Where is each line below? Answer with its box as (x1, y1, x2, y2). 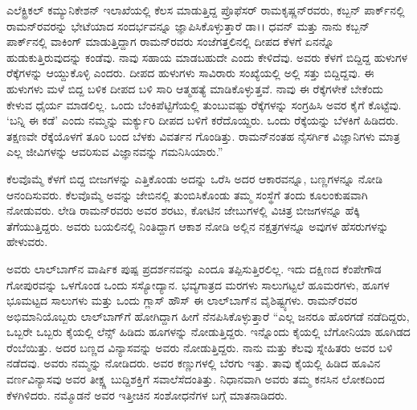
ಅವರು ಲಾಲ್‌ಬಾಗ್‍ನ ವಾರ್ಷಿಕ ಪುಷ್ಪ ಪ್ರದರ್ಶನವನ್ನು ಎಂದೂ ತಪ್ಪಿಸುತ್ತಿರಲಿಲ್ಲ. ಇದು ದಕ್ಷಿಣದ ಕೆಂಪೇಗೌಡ (6, 260, 382, 277)
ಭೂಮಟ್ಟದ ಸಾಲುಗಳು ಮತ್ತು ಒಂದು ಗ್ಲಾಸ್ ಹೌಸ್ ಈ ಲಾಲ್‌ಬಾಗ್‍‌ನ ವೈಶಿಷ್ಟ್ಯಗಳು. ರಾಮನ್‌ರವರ (6, 292, 358, 309)
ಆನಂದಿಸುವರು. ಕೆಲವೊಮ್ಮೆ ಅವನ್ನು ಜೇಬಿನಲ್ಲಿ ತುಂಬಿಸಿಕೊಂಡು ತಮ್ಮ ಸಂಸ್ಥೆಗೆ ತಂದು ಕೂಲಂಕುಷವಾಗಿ (6, 186, 368, 203)
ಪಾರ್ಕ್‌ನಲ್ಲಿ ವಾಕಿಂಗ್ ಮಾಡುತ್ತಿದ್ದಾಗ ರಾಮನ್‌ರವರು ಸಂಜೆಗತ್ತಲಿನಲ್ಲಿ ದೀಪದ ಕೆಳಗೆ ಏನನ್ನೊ (6, 33, 334, 50)
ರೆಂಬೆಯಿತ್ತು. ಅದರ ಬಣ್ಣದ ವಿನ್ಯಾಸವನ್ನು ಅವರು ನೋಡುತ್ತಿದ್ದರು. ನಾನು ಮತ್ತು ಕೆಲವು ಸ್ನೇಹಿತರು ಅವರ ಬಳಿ (6, 338, 393, 355)
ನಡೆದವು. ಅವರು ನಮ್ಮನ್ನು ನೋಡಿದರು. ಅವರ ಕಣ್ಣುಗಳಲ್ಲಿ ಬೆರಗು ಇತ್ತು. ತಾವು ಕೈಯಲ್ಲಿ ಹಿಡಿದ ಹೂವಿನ (6, 355, 381, 371)
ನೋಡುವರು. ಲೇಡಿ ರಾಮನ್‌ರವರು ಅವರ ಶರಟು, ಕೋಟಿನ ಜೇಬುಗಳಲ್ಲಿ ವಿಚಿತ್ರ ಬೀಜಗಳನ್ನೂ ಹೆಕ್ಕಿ (6, 202, 360, 219)
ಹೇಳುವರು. (6, 233, 48, 250)
